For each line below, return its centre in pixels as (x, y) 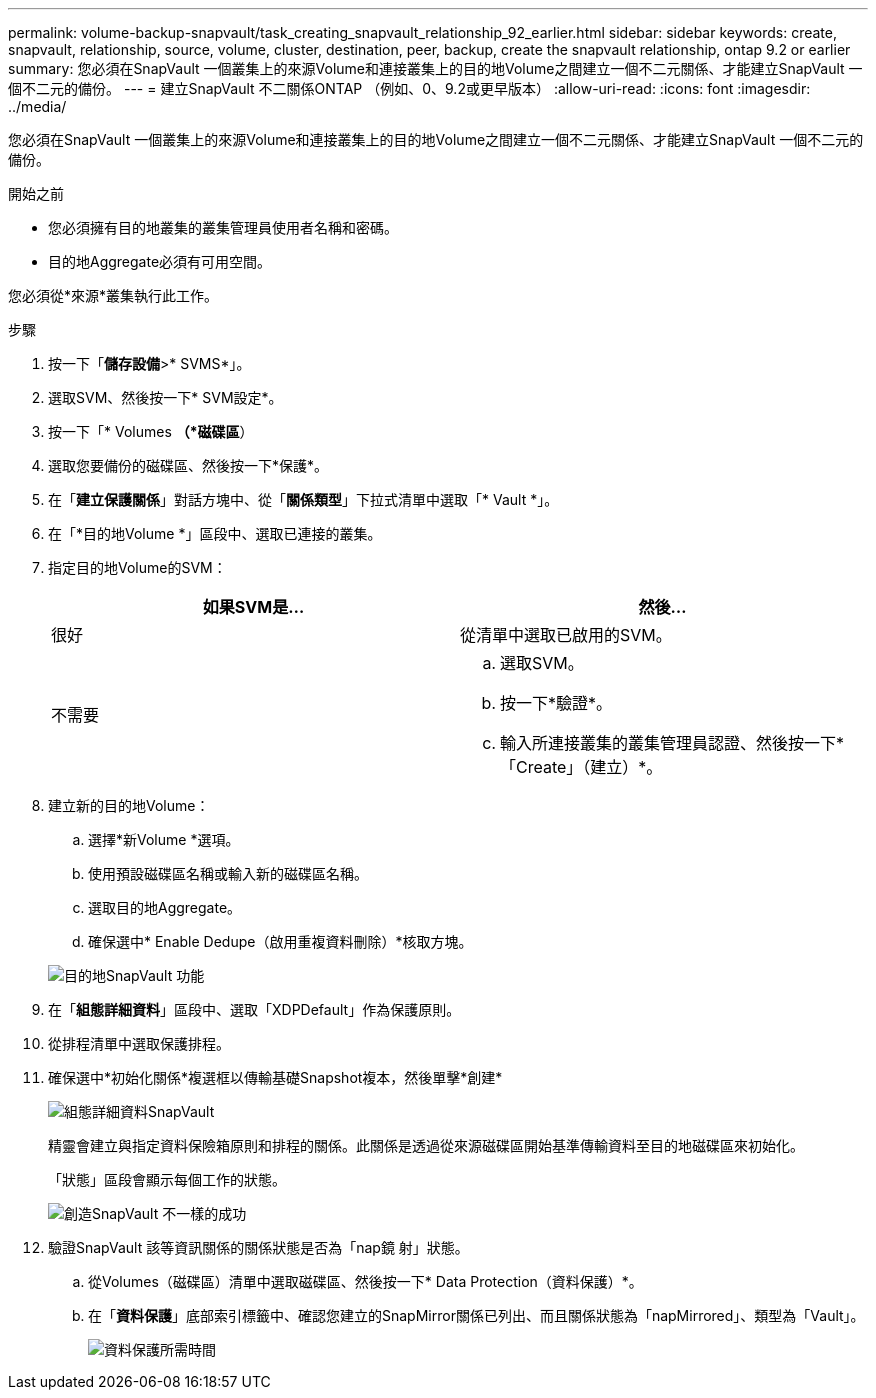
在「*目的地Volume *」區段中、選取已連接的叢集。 (215, 533)
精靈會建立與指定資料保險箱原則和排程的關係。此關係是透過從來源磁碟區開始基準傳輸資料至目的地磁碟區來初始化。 (426, 1145)
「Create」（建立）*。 (581, 767)
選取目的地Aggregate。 (165, 907)
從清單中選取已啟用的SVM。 (566, 635)
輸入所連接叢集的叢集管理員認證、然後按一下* (672, 743)
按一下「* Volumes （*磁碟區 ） (151, 431)
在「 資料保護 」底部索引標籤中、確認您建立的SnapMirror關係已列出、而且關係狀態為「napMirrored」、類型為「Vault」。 (476, 1315)
